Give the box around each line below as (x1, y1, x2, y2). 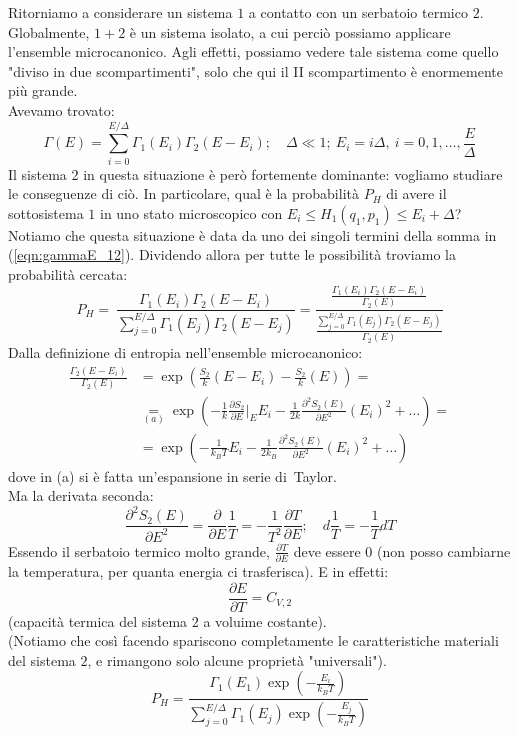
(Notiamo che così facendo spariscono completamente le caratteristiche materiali (8, 630, 499, 651)
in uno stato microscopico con (99, 202, 283, 223)
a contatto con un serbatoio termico (248, 2, 468, 22)
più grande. (8, 80, 78, 101)
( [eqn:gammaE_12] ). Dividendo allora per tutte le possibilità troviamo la (8, 244, 456, 265)
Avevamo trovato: (8, 99, 115, 120)
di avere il (386, 183, 447, 204)
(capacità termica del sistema (8, 610, 188, 631)
